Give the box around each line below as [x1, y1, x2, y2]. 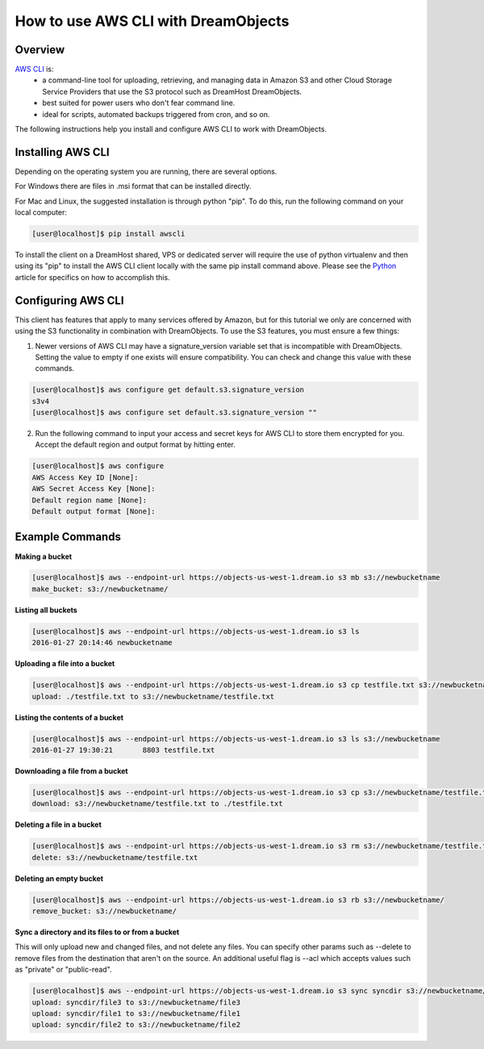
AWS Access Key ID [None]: [31, 472, 139, 482]
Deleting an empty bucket [15, 873, 104, 883]
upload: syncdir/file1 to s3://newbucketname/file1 [31, 1009, 241, 1018]
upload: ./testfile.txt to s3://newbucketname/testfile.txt [31, 691, 275, 701]
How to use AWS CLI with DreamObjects [15, 12, 290, 30]
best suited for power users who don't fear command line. [42, 98, 236, 108]
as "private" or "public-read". [15, 965, 112, 975]
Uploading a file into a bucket [15, 659, 115, 669]
